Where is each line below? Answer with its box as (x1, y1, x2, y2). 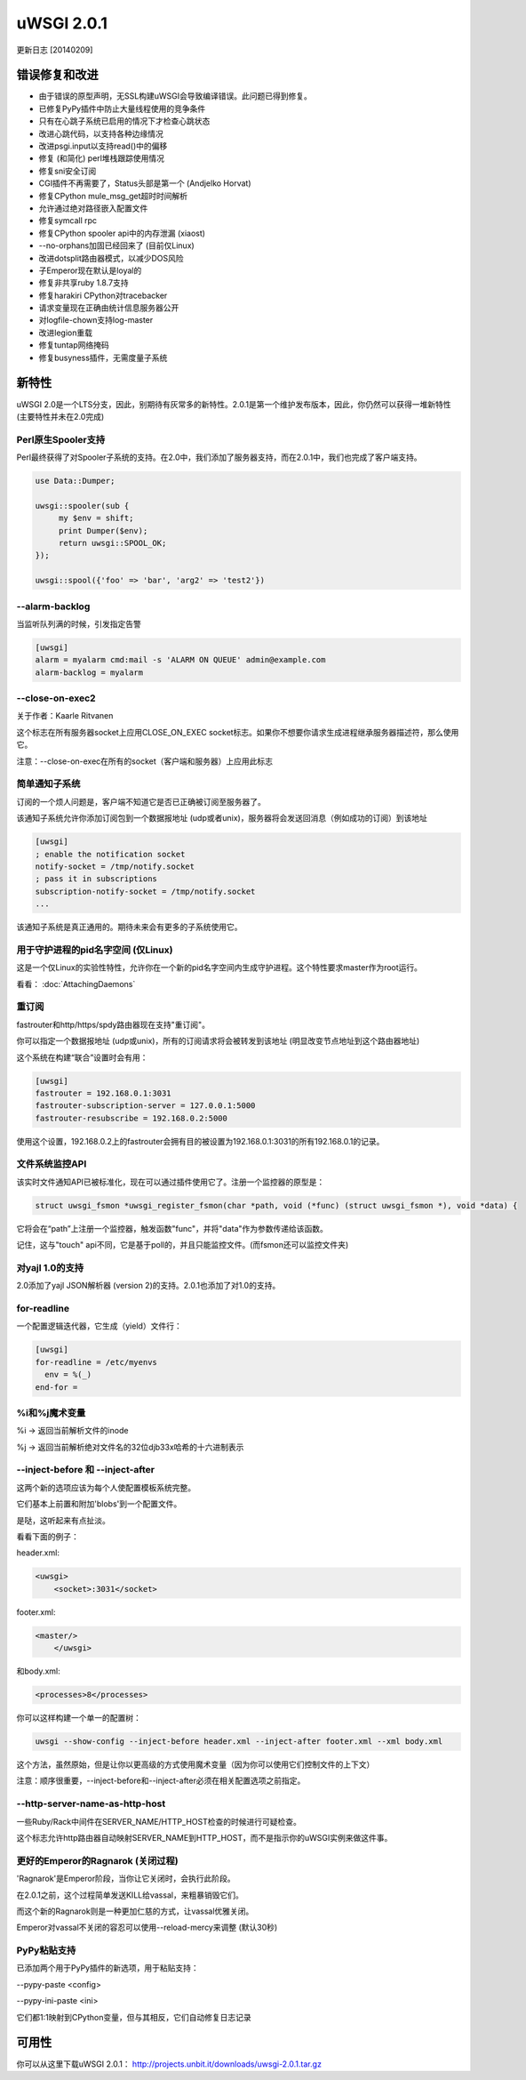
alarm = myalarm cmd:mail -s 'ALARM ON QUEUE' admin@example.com (35, 655, 326, 665)
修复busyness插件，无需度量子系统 (38, 352, 168, 363)
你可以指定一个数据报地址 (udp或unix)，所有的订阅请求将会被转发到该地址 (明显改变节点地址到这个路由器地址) (16, 1036, 420, 1047)
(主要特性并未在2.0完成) (16, 411, 105, 422)
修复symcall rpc (38, 215, 98, 226)
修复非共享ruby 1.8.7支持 (38, 277, 129, 288)
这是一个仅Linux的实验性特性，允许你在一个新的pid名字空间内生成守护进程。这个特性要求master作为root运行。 (16, 962, 422, 973)
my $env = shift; (58, 513, 134, 524)
